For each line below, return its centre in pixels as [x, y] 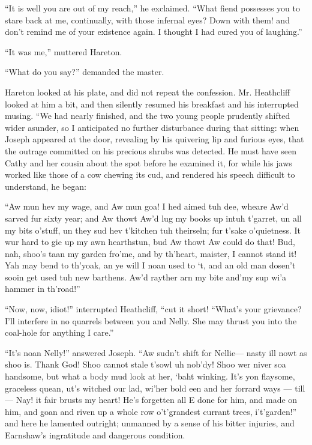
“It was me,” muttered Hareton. [64, 51]
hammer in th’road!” [43, 289]
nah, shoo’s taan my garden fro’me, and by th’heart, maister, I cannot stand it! [151, 253]
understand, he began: [46, 186]
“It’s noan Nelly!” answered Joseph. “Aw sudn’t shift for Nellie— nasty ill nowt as [156, 352]
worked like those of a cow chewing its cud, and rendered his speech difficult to [150, 174]
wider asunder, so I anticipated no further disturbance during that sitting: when [152, 127]
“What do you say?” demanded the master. [85, 72]
